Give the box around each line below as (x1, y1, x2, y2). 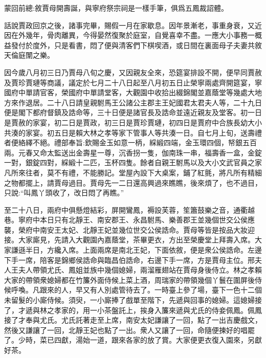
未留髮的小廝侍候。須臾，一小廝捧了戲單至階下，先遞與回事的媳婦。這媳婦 (4, 295, 255, 305)
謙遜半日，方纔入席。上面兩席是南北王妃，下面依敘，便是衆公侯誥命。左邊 (11, 244, 262, 255)
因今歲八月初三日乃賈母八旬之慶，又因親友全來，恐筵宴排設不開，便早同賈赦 (4, 66, 262, 77)
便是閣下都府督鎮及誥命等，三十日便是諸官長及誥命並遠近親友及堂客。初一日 (4, 107, 262, 118)
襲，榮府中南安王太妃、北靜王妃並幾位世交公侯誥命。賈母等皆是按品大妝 (4, 224, 248, 235)
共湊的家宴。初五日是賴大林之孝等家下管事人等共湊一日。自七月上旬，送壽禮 (4, 127, 262, 138)
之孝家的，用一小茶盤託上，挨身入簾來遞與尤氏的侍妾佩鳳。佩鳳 (47, 304, 262, 315)
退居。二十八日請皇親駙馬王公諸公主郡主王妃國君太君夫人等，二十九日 (25, 97, 262, 107)
